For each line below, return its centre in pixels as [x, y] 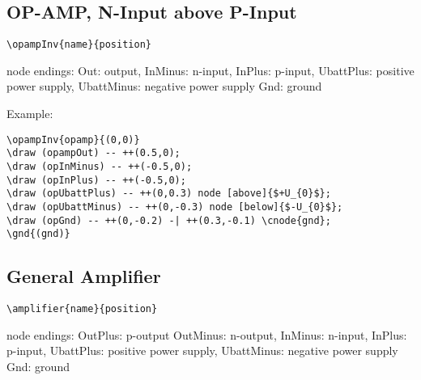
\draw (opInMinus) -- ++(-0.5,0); [100, 166]
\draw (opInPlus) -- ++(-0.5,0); [96, 180]
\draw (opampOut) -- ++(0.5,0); [94, 153]
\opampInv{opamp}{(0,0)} [73, 139]
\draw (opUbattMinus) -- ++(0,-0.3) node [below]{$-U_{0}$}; [175, 207]
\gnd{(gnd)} [38, 234]
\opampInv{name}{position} [79, 45]
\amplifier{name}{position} [82, 309]
